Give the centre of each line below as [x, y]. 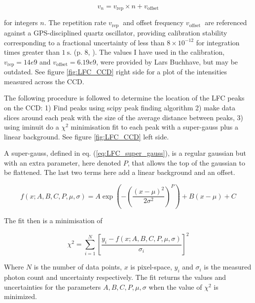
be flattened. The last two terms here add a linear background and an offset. [120, 172]
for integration [218, 42]
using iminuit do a [32, 127]
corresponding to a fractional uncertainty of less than [84, 42]
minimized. [20, 296]
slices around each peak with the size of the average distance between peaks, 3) [124, 117]
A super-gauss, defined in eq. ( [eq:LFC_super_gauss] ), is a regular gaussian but [125, 153]
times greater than [32, 52]
